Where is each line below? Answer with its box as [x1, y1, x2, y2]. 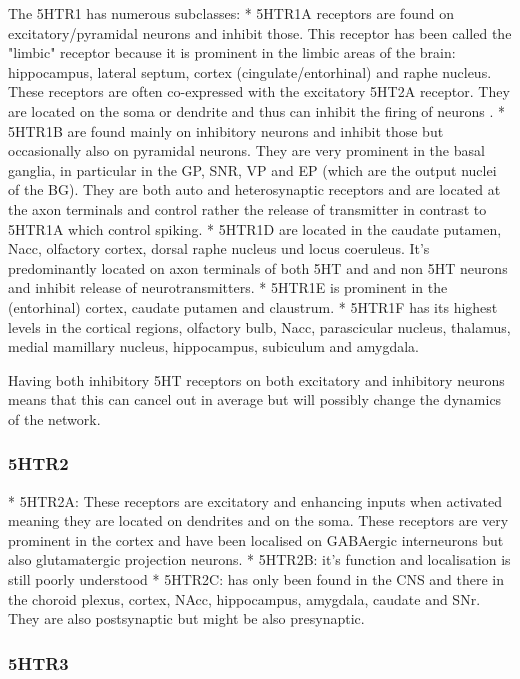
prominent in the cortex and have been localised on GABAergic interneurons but [8, 529, 504, 550]
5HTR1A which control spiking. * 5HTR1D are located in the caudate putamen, [8, 218, 502, 239]
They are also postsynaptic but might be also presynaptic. [8, 608, 365, 629]
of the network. [8, 408, 101, 429]
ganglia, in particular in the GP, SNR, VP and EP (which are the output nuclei [8, 159, 497, 180]
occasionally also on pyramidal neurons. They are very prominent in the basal [8, 140, 485, 161]
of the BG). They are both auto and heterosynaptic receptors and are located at [8, 179, 501, 200]
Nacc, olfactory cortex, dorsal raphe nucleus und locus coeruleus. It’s [8, 238, 430, 259]
